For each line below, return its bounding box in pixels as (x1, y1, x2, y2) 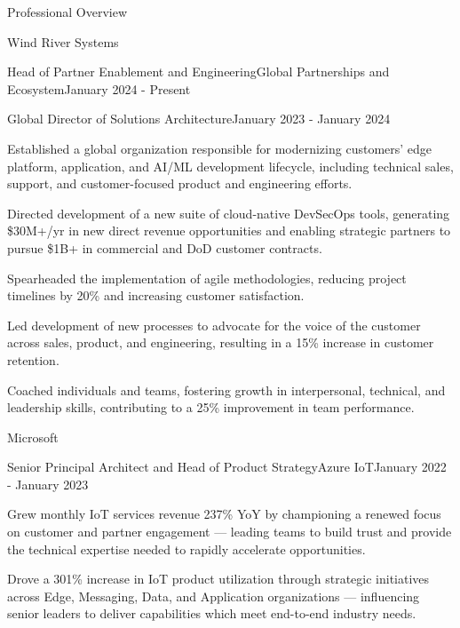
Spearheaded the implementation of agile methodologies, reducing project (7, 268, 407, 287)
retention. (7, 350, 59, 369)
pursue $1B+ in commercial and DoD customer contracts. (7, 238, 322, 257)
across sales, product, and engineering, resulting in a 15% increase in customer (7, 333, 434, 352)
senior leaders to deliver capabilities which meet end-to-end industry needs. (7, 604, 416, 623)
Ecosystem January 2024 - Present (7, 79, 191, 98)
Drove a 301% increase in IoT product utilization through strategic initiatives (7, 569, 430, 588)
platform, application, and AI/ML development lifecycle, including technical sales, (7, 156, 454, 175)
